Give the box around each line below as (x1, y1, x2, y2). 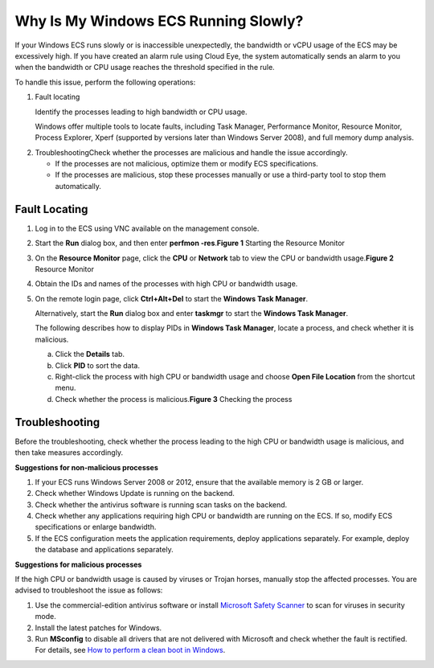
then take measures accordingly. (14, 448, 124, 457)
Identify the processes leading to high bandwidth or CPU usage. (35, 107, 248, 117)
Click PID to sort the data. (55, 360, 141, 370)
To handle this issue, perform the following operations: (14, 77, 196, 87)
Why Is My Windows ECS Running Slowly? (14, 12, 304, 30)
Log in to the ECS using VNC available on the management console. (35, 223, 260, 233)
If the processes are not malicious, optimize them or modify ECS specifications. (55, 159, 319, 169)
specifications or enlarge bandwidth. (35, 523, 157, 532)
